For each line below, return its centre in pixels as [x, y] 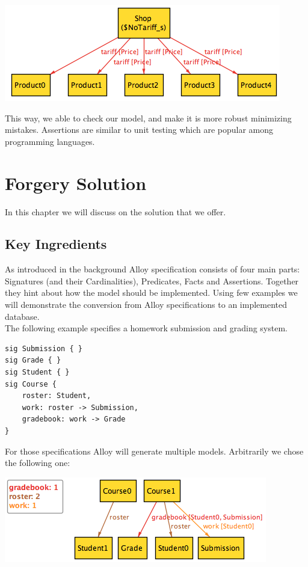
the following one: [38, 463]
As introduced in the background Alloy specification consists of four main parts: [152, 269]
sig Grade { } [33, 360]
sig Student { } [37, 372]
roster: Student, [57, 396]
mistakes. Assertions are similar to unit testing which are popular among [139, 130]
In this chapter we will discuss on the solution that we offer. [115, 211]
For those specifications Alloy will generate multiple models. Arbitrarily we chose [154, 451]
